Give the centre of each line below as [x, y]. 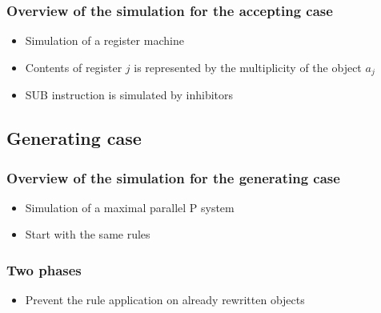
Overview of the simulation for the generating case [173, 177]
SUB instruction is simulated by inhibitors [129, 95]
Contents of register [74, 67]
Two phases [44, 269]
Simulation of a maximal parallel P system [130, 207]
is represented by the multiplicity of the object [248, 67]
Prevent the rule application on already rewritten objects [165, 300]
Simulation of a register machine [104, 40]
